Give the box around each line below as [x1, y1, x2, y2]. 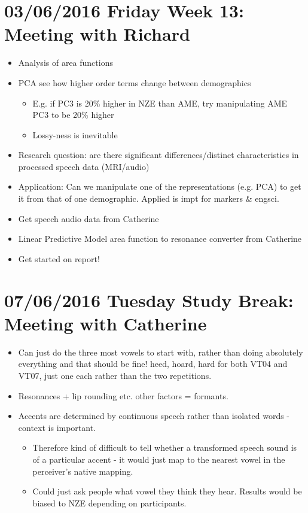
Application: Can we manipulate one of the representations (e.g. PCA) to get [18, 180, 301, 193]
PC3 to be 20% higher [32, 108, 114, 121]
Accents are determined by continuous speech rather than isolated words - [18, 409, 290, 422]
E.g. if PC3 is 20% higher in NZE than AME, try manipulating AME [32, 96, 288, 109]
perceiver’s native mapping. [32, 465, 133, 477]
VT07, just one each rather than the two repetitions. [18, 369, 212, 381]
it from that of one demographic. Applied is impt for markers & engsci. [18, 192, 279, 205]
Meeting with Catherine [4, 311, 207, 335]
